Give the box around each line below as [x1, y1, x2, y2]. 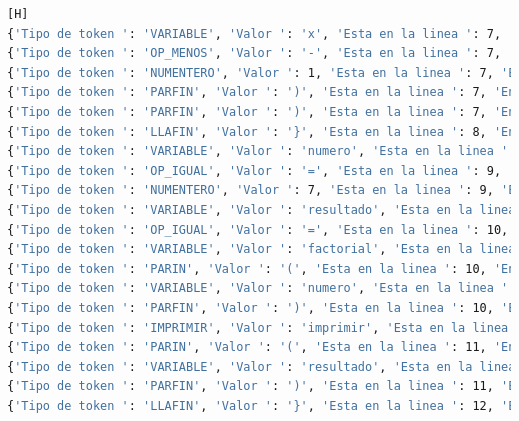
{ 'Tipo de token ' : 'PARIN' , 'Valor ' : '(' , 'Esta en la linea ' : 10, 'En [7, 261, 516, 276]
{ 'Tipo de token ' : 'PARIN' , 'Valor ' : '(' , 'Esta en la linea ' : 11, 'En [7, 340, 516, 355]
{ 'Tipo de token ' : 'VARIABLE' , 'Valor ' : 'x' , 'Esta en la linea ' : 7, [7, 26, 502, 41]
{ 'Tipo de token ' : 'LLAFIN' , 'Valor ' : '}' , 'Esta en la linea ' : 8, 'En [7, 124, 516, 139]
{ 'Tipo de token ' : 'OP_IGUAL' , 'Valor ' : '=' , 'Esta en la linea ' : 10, [7, 222, 509, 237]
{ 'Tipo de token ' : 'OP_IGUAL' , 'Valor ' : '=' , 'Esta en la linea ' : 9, [7, 163, 502, 178]
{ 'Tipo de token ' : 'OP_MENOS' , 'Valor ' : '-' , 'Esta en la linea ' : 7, [7, 46, 502, 61]
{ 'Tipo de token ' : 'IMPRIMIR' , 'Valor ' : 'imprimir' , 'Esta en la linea [7, 320, 509, 335]
